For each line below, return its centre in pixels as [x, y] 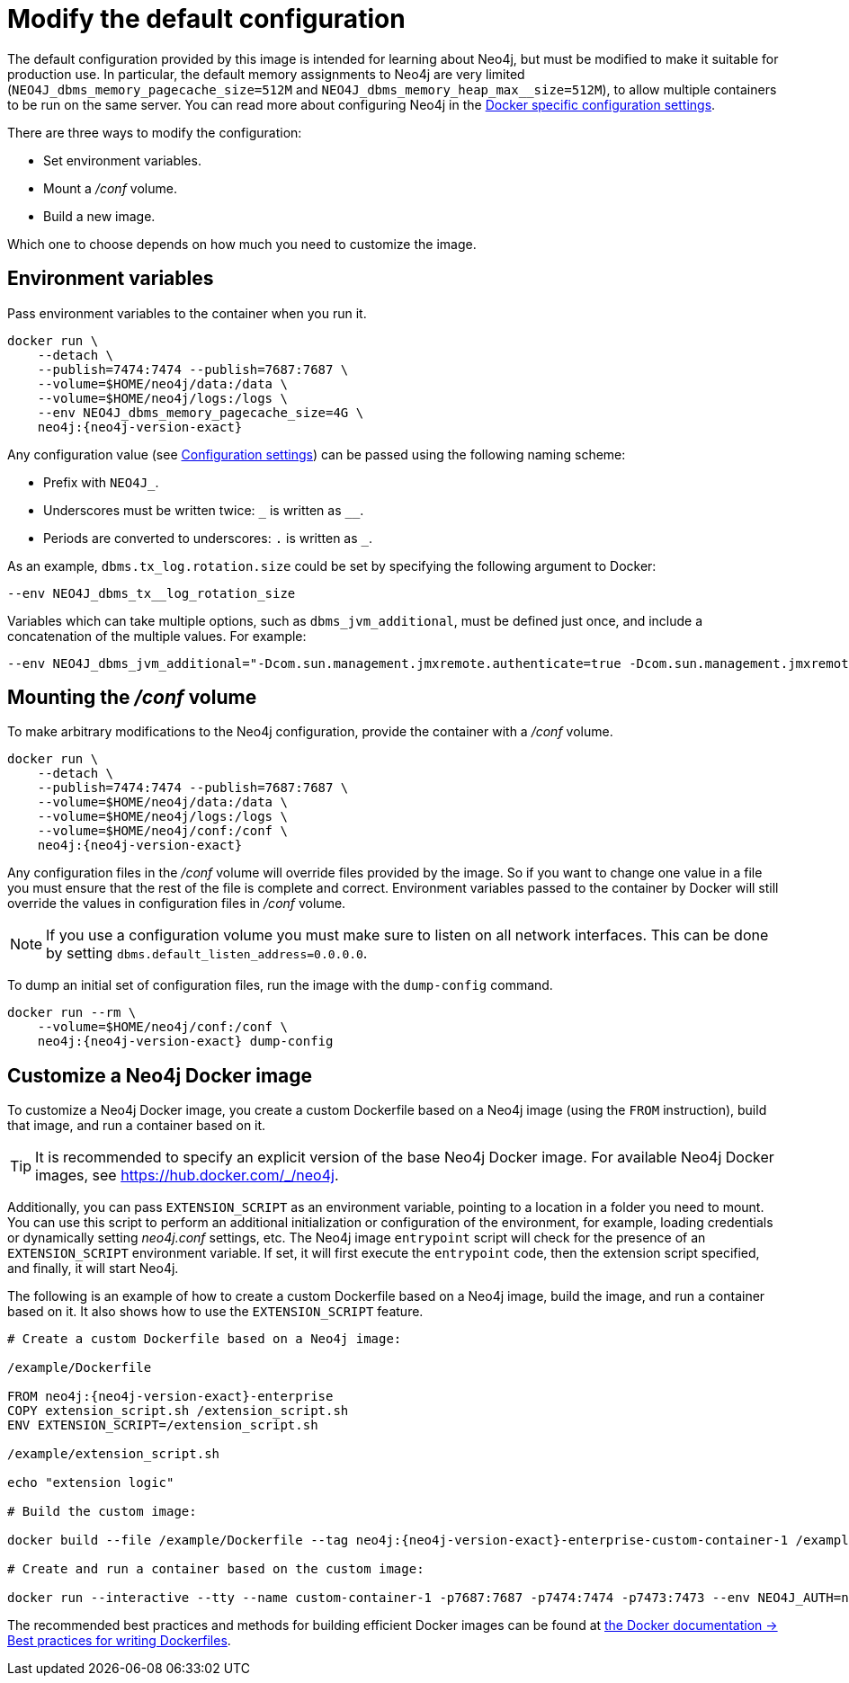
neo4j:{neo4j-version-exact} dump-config [185, 1042]
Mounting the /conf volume [132, 698]
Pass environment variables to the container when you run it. [187, 313]
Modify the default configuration [206, 19]
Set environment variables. [122, 160]
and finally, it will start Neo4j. [93, 1269]
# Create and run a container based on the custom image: [216, 1569]
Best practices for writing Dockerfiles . [119, 1641]
